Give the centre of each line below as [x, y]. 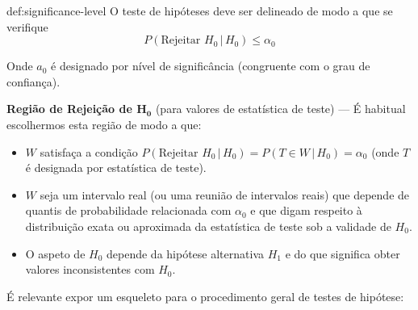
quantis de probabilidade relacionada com [128, 210]
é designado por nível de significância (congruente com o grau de [211, 66]
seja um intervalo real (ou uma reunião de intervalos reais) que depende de [225, 194]
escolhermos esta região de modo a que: [104, 124]
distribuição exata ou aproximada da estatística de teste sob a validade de [208, 226]
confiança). [33, 81]
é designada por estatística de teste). [116, 168]
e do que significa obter [343, 253]
